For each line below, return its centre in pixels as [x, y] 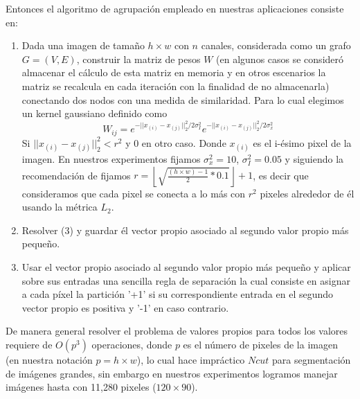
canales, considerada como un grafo [276, 45]
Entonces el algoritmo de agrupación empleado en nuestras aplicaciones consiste [175, 8]
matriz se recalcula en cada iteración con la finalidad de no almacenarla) [175, 86]
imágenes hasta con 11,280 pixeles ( [81, 387]
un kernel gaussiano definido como [94, 113]
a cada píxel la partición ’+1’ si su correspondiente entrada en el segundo [178, 294]
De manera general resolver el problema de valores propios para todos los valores [177, 331]
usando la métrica [60, 207]
